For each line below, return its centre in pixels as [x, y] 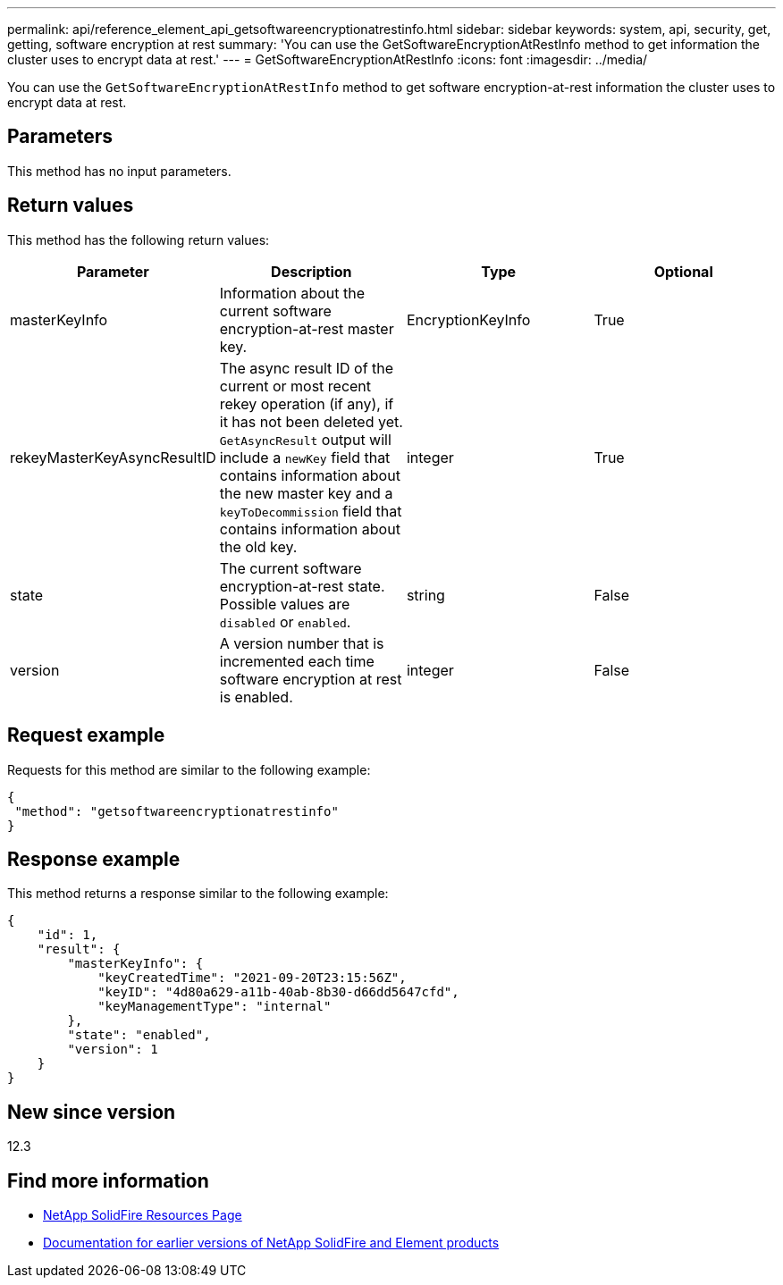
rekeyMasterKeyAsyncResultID [113, 457]
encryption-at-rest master [307, 328]
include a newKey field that [305, 457]
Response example [94, 859]
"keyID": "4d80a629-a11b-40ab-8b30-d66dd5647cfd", [278, 992]
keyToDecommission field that [311, 511]
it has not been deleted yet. [311, 421]
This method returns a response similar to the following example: [198, 894]
